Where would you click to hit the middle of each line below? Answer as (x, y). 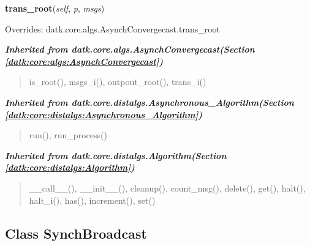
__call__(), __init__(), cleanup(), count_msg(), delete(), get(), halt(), (167, 188)
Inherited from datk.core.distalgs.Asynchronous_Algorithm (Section (149, 102)
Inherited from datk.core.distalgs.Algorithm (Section (116, 155)
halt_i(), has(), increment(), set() (92, 200)
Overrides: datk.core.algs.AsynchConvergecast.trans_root (113, 28)
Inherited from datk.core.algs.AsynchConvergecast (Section (130, 49)
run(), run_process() (68, 135)
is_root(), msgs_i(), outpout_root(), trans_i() (118, 82)
